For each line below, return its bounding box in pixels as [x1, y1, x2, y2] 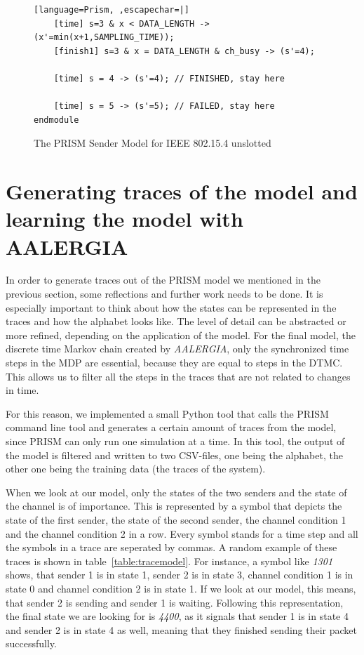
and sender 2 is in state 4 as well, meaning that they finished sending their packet [6, 622, 358, 637]
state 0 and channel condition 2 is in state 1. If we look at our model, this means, [6, 581, 356, 595]
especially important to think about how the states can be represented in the [6, 300, 337, 315]
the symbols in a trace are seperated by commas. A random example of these [6, 540, 337, 555]
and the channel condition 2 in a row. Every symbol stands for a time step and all [6, 526, 358, 541]
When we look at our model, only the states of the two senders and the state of [6, 484, 347, 499]
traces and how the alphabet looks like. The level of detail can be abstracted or [6, 314, 346, 329]
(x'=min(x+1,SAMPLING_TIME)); [34, 32, 175, 43]
